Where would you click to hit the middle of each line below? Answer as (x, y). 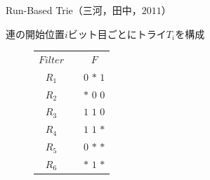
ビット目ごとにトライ (117, 33)
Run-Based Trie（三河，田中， (74, 10)
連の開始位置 (35, 33)
